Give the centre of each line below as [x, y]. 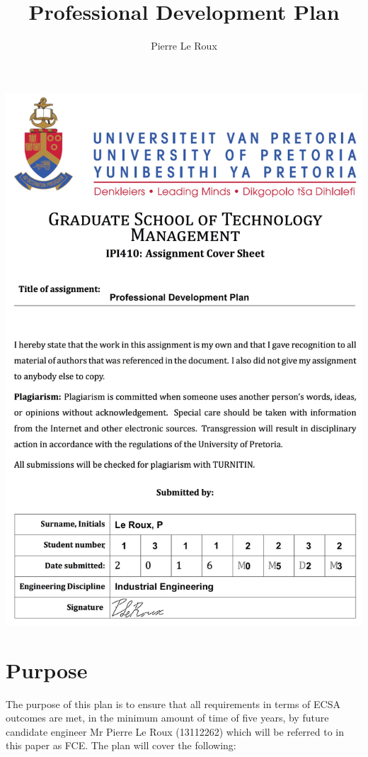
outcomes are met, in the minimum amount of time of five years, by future [167, 718]
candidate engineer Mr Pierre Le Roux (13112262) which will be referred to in [175, 731]
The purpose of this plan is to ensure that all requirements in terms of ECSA [173, 703]
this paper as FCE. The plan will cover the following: [121, 745]
